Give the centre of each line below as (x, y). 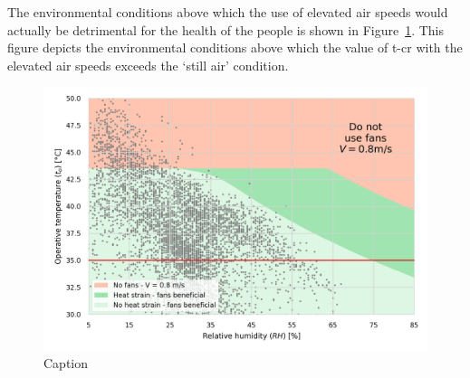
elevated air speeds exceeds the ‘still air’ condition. (148, 65)
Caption (66, 363)
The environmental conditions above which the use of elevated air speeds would (228, 12)
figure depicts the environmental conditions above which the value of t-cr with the (235, 47)
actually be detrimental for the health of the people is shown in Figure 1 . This (226, 29)
